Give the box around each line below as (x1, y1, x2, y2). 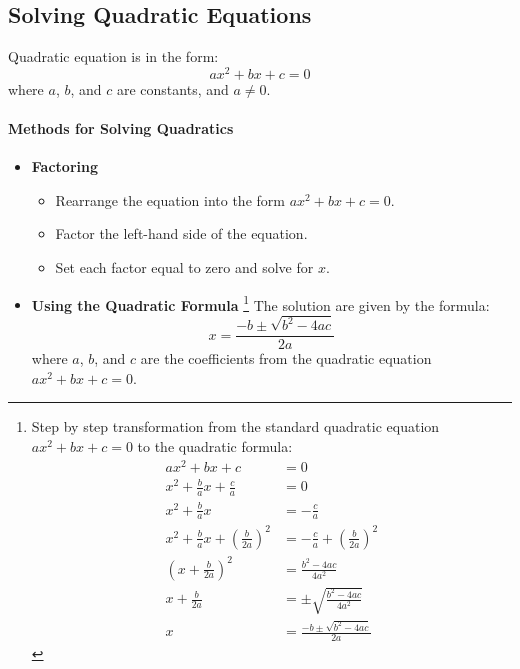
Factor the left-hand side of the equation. (55, 223, 308, 244)
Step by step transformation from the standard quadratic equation (31, 416, 440, 437)
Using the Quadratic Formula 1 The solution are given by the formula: (31, 291, 490, 315)
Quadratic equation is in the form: (8, 46, 219, 67)
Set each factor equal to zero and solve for (55, 257, 314, 278)
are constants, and (116, 78, 229, 99)
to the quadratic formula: (137, 436, 293, 457)
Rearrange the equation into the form (55, 189, 285, 210)
